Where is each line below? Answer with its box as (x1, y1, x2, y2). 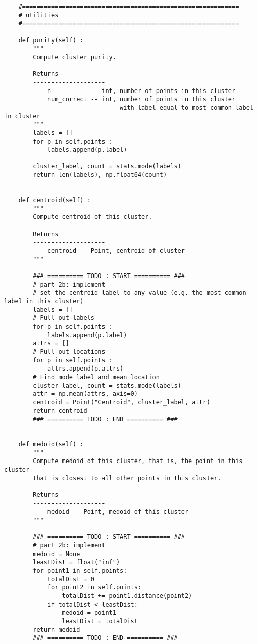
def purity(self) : (18, 36, 84, 44)
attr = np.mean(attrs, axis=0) (33, 390, 138, 398)
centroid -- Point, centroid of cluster (47, 247, 185, 255)
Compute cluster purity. (33, 53, 116, 61)
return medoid (33, 626, 80, 633)
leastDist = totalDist (62, 617, 138, 625)
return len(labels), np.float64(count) (33, 171, 167, 179)
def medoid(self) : (18, 441, 84, 448)
